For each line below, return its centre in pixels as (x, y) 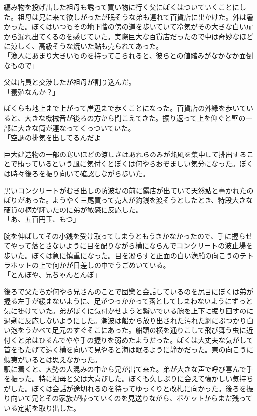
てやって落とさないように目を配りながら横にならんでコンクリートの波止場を (128, 245)
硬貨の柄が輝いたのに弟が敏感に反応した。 (73, 209)
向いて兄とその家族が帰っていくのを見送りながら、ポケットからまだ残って (131, 398)
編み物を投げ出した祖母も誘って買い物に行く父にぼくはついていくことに (122, 7)
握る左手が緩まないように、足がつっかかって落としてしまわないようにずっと (128, 301)
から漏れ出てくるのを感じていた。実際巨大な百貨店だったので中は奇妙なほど (129, 36)
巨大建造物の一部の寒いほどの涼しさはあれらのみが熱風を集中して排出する (125, 154)
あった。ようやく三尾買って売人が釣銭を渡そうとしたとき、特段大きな (139, 200)
